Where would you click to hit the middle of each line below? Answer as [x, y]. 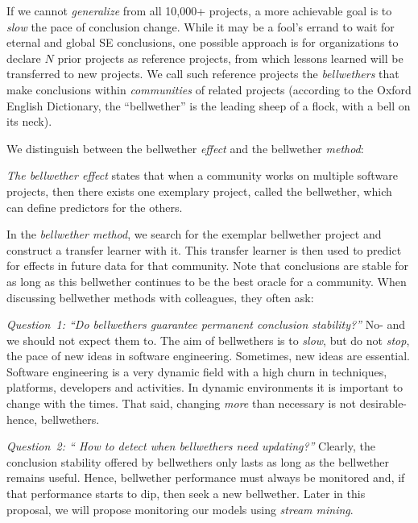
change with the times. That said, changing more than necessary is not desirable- [207, 403]
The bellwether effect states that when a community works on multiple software [202, 175]
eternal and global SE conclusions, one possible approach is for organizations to [203, 42]
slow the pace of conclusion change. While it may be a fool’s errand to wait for [201, 26]
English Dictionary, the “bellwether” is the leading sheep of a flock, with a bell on [209, 105]
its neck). [29, 121]
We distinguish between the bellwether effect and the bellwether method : [185, 148]
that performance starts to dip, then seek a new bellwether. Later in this [186, 494]
